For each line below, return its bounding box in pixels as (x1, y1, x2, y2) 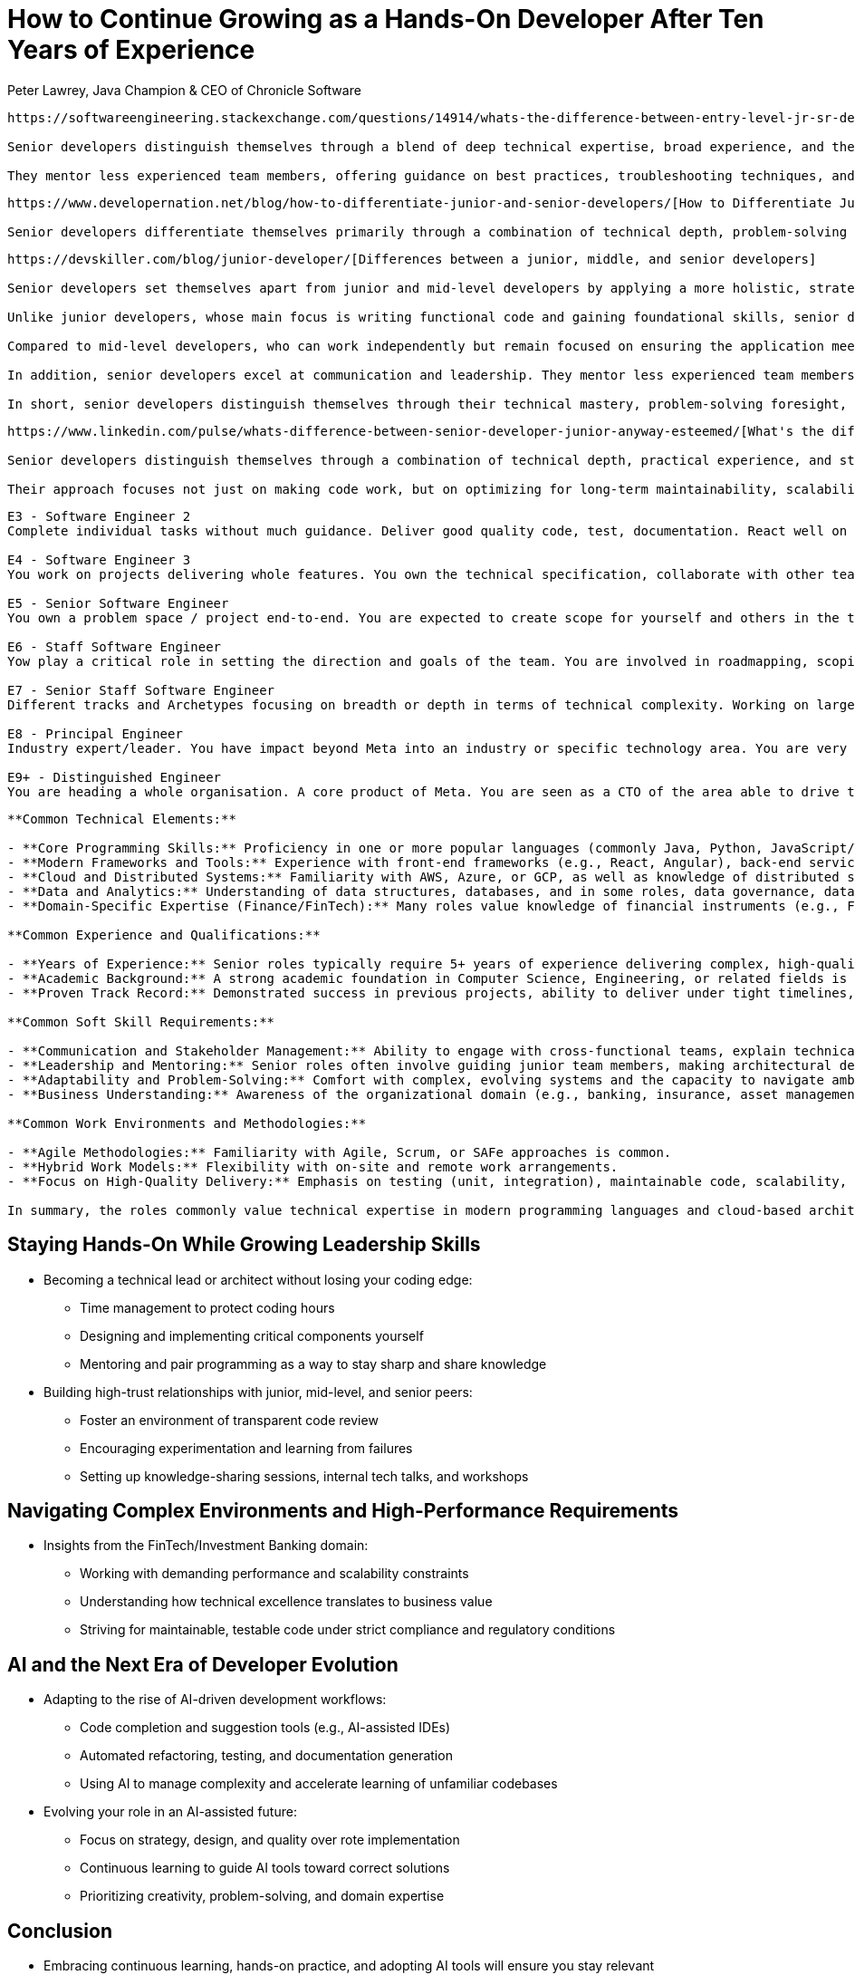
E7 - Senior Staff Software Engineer (7, 682, 275, 698)
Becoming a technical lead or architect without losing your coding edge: (43, 1271, 473, 1287)
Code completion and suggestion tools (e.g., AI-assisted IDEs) (80, 1720, 451, 1736)
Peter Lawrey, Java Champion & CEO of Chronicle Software (7, 82, 361, 98)
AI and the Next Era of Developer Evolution (7, 1652, 399, 1676)
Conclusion (7, 1919, 113, 1942)
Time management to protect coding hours (80, 1299, 335, 1315)
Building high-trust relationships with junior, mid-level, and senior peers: (43, 1383, 473, 1400)
